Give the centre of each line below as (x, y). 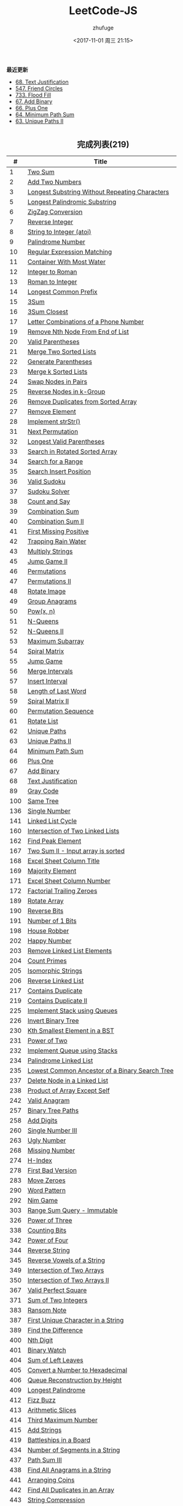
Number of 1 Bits (52, 920)
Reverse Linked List (56, 981)
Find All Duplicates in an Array (71, 1489)
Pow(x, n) (41, 611)
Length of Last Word (57, 691)
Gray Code (43, 791)
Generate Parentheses (60, 361)
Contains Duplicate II (57, 1000)
